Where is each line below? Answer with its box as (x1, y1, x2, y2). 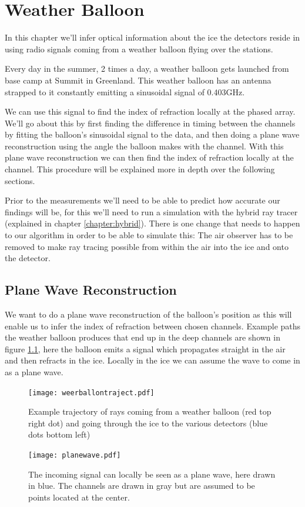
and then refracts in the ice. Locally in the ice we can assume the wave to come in (5, 354, 300, 366)
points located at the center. (28, 491, 130, 503)
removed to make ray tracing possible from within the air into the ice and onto (5, 240, 289, 252)
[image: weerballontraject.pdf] (28, 388, 155, 397)
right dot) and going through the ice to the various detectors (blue (28, 416, 268, 429)
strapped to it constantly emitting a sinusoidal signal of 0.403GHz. (5, 85, 245, 98)
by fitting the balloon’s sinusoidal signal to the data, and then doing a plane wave (5, 128, 300, 141)
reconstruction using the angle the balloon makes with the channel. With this (5, 139, 284, 152)
